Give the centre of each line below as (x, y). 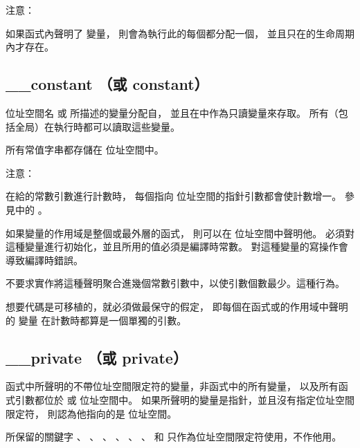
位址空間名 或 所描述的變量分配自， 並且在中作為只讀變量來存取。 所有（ (172, 112)
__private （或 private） (97, 357)
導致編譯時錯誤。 (44, 260)
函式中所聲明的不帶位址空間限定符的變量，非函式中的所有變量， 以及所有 (172, 386)
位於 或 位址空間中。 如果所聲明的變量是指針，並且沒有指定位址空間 (199, 399)
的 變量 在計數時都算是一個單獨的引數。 (96, 320)
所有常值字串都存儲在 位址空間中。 (85, 150)
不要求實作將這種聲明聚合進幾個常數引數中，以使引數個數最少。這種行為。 (175, 283)
